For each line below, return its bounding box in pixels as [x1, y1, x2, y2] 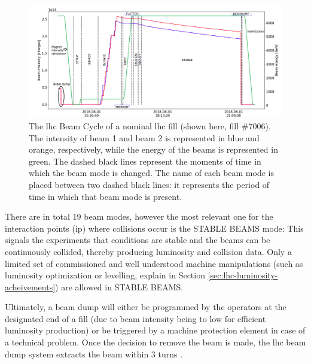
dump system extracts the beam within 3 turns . [5, 347, 183, 360]
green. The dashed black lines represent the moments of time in [29, 154, 261, 167]
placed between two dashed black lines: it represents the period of [29, 178, 270, 190]
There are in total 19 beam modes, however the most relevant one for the [5, 210, 273, 223]
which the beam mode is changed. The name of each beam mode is [29, 166, 274, 179]
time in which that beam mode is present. [29, 190, 182, 202]
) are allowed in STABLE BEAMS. [55, 280, 184, 293]
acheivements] [5, 280, 56, 293]
